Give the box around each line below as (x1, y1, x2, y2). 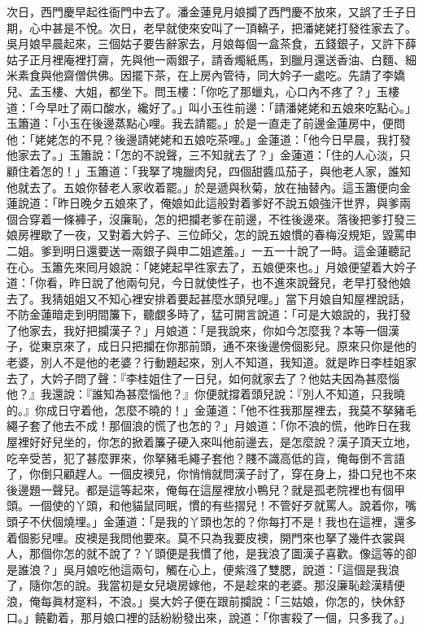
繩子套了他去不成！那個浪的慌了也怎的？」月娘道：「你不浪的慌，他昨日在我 (7, 417, 411, 434)
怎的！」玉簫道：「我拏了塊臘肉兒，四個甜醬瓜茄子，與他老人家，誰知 (40, 162, 411, 179)
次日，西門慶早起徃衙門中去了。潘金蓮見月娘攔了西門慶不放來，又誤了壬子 (7, 3, 405, 20)
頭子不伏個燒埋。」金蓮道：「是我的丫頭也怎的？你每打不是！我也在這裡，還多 (7, 513, 416, 529)
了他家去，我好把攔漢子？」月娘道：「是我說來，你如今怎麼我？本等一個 (7, 321, 388, 338)
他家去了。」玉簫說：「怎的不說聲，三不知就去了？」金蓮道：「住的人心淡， (7, 146, 399, 163)
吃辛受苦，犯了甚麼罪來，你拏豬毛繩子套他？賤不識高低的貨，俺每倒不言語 (7, 449, 405, 466)
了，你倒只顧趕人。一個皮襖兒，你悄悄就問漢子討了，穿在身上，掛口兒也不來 (7, 465, 416, 482)
